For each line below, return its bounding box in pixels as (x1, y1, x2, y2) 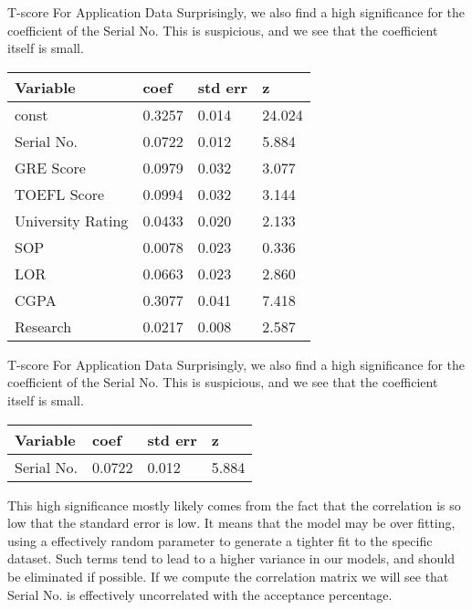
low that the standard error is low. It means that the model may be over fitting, (7, 513, 456, 532)
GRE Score (15, 156, 86, 178)
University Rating (15, 209, 129, 231)
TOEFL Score (15, 183, 105, 205)
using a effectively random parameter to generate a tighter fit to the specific (7, 531, 433, 550)
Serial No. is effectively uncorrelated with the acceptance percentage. (7, 584, 393, 604)
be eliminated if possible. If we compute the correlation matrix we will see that (7, 566, 449, 585)
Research (15, 315, 72, 337)
